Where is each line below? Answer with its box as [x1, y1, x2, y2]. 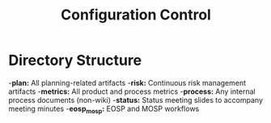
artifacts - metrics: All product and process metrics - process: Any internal [8, 87, 256, 96]
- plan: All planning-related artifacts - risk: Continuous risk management [8, 78, 247, 87]
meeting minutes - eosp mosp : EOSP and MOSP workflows [8, 104, 200, 115]
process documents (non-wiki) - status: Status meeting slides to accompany [8, 95, 264, 104]
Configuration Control [60, 6, 212, 24]
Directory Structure [8, 51, 142, 70]
